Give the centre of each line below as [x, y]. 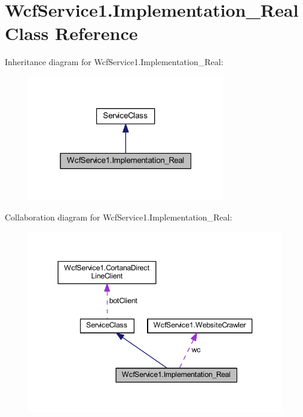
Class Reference [71, 33]
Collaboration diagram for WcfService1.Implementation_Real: [119, 217]
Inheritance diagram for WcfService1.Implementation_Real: [114, 62]
